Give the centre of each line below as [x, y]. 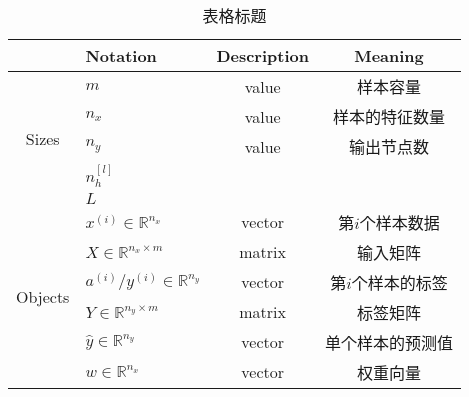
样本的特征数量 [388, 116]
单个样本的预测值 [388, 342]
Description [262, 55]
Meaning [389, 55]
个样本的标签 [399, 282]
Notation [121, 55]
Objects [43, 297]
